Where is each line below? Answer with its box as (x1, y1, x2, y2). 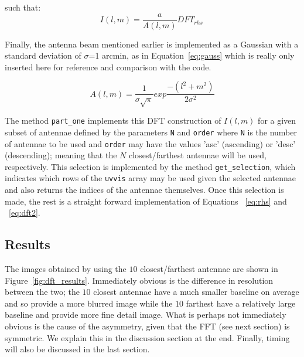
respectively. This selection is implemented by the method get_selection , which (5, 160, 296, 172)
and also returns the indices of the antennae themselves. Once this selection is (5, 183, 284, 196)
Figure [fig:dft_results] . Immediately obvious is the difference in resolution (5, 274, 274, 286)
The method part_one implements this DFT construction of (5, 114, 221, 127)
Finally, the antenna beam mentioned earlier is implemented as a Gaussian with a (5, 38, 299, 50)
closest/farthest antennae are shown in (140, 263, 278, 275)
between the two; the (5, 285, 80, 298)
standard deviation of (5, 49, 81, 62)
